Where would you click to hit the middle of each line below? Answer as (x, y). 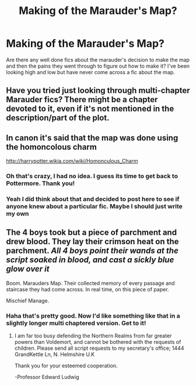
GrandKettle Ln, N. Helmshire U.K (55, 354)
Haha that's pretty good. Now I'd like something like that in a (93, 315)
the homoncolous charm (52, 147)
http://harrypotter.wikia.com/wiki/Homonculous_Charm (72, 161)
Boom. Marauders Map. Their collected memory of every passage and (90, 283)
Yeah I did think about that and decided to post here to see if (93, 199)
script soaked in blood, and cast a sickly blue (90, 260)
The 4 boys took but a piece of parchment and (91, 233)
